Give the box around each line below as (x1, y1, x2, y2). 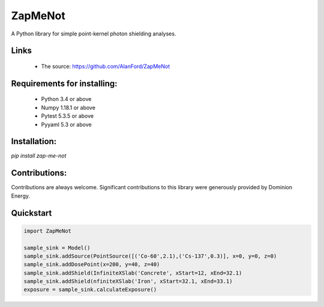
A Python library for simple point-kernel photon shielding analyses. (11, 30, 176, 37)
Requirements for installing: (11, 78, 118, 88)
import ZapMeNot (23, 227, 72, 234)
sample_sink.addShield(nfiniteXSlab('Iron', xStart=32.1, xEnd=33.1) (23, 278, 233, 285)
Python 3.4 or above (41, 96, 92, 103)
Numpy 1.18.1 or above (41, 104, 96, 111)
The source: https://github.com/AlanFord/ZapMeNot (41, 62, 170, 70)
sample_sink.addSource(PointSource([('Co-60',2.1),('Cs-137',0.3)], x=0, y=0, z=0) (23, 252, 277, 260)
